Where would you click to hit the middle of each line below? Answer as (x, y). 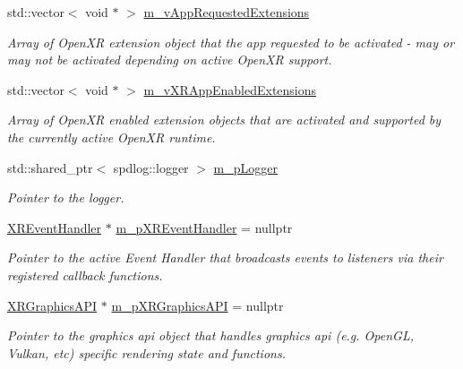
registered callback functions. (85, 275)
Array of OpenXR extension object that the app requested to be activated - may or (231, 42)
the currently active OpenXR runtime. (111, 137)
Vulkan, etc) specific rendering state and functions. (146, 352)
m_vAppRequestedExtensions (227, 12)
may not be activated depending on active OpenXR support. (170, 60)
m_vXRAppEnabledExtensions (230, 89)
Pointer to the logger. (66, 197)
